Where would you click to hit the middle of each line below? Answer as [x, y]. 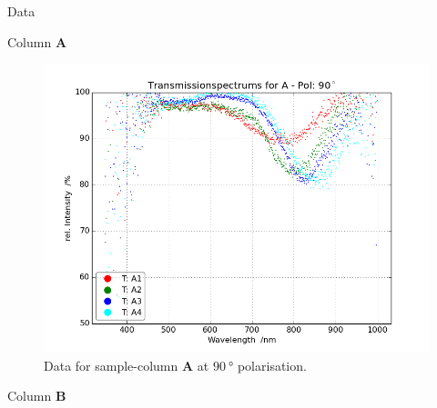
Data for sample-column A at [127, 365]
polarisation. [272, 365]
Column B [37, 396]
